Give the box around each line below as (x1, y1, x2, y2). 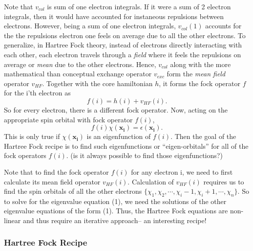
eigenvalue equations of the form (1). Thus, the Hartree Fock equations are (4, 205, 228, 216)
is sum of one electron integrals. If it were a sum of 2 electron (47, 1, 231, 11)
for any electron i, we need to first (131, 166, 233, 177)
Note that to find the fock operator (4, 166, 109, 177)
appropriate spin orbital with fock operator (4, 114, 133, 124)
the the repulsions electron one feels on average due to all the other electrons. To (4, 30, 246, 40)
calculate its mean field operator (4, 176, 101, 186)
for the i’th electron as (4, 88, 71, 98)
